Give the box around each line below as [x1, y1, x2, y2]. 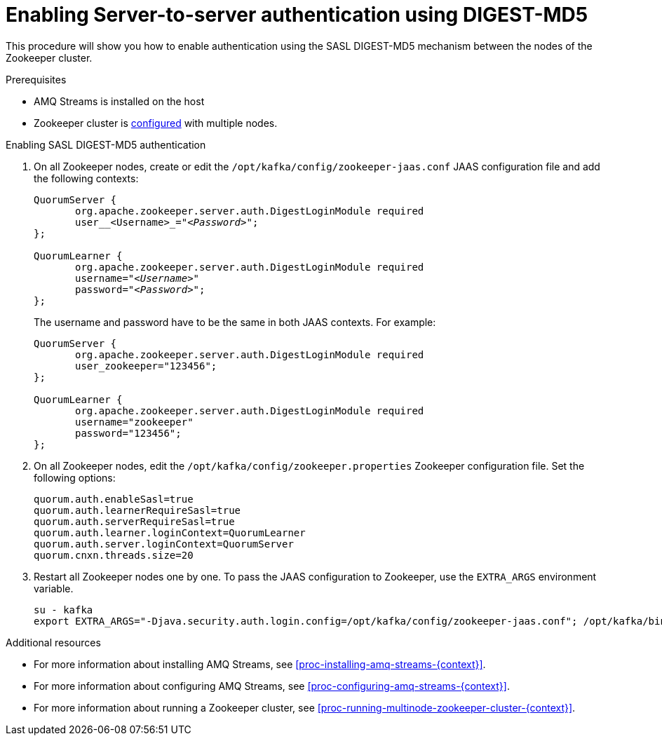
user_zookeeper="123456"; [75, 360, 217, 372]
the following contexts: [34, 172, 139, 184]
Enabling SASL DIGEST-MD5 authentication [6, 138, 206, 151]
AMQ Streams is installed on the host [34, 95, 205, 107]
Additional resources [6, 636, 101, 648]
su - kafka [34, 604, 93, 616]
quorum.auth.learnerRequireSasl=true [34, 504, 241, 516]
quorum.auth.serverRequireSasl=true [34, 515, 235, 527]
